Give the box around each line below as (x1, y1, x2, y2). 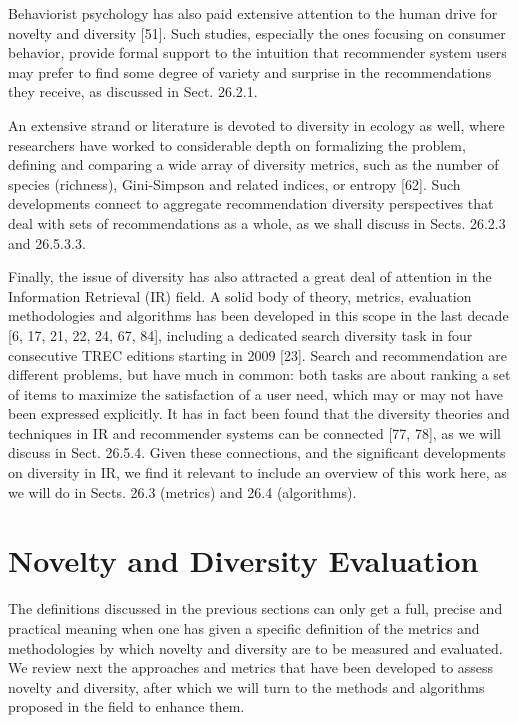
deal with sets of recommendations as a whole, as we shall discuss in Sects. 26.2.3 (8, 212, 506, 233)
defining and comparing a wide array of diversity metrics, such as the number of (8, 154, 499, 175)
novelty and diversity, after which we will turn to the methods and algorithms (8, 676, 485, 697)
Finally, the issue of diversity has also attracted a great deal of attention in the (8, 266, 492, 287)
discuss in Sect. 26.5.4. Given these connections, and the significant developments (8, 442, 506, 463)
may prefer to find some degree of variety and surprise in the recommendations (8, 61, 492, 82)
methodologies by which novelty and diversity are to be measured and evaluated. (8, 637, 503, 658)
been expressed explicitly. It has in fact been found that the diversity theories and (8, 403, 510, 424)
